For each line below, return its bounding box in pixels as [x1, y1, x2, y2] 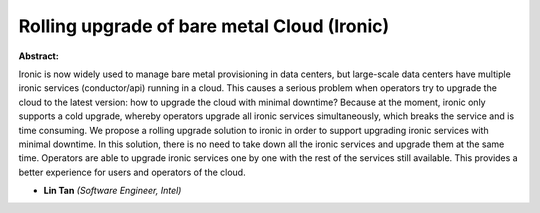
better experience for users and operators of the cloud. [18, 166, 246, 178]
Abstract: [18, 50, 59, 62]
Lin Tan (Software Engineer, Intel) [43, 185, 182, 197]
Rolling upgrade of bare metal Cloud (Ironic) [18, 15, 390, 37]
